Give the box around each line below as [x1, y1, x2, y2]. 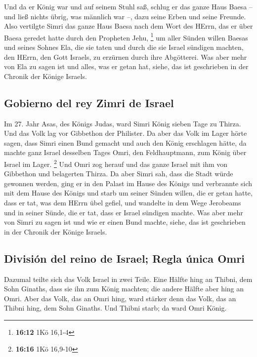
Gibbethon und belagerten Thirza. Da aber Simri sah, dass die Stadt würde [4, 168, 233, 179]
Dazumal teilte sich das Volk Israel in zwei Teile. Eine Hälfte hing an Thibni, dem [4, 274, 253, 284]
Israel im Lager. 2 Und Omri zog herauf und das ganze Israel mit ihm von [4, 157, 228, 169]
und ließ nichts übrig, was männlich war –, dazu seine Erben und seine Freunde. [4, 11, 246, 21]
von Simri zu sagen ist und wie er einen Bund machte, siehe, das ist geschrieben [4, 217, 246, 227]
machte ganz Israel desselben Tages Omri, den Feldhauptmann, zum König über [4, 147, 247, 158]
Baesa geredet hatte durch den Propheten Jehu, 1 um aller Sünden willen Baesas [4, 31, 248, 42]
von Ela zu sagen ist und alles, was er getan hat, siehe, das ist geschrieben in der [4, 61, 249, 72]
